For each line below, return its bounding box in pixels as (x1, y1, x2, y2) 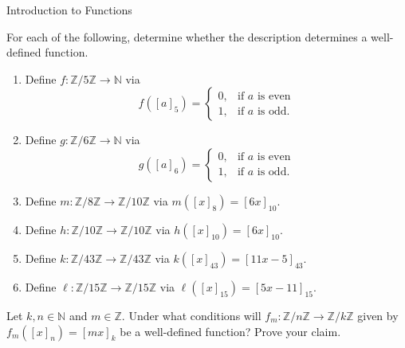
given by (357, 307, 399, 323)
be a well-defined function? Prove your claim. (120, 323, 341, 339)
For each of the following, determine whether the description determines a (6, 28, 368, 45)
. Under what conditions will (121, 307, 261, 323)
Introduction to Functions (6, 2, 132, 18)
